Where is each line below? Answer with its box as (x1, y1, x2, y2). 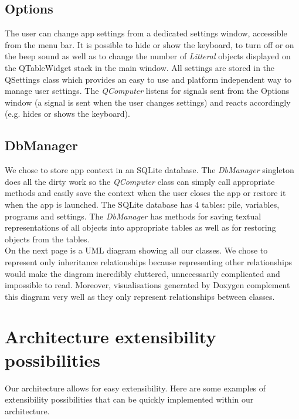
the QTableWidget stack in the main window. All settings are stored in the (5, 61, 275, 73)
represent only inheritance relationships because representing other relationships (5, 255, 293, 268)
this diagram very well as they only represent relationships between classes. (5, 290, 275, 302)
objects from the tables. (5, 232, 90, 245)
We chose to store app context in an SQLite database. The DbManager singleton (5, 164, 294, 176)
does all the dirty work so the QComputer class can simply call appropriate (5, 175, 275, 187)
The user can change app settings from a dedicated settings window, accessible (5, 27, 287, 39)
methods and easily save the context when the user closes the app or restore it (5, 187, 286, 199)
